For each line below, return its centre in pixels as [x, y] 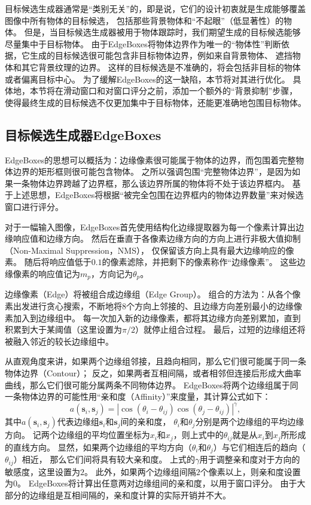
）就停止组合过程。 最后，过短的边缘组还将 [220, 329]
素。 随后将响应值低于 [48, 262]
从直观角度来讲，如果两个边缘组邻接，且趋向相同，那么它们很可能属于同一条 [155, 361]
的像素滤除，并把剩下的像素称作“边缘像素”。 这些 [199, 262]
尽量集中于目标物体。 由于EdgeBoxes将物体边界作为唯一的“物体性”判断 [143, 43]
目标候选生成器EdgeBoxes [83, 134]
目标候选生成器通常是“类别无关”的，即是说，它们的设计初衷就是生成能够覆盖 [155, 8]
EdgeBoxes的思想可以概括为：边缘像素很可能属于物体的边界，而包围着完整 [150, 159]
